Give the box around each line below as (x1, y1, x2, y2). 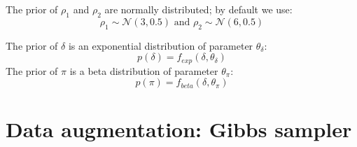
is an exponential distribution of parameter (68, 38, 253, 52)
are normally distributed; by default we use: (104, 2, 293, 16)
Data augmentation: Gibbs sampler (6, 115, 352, 143)
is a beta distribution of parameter (69, 63, 218, 78)
